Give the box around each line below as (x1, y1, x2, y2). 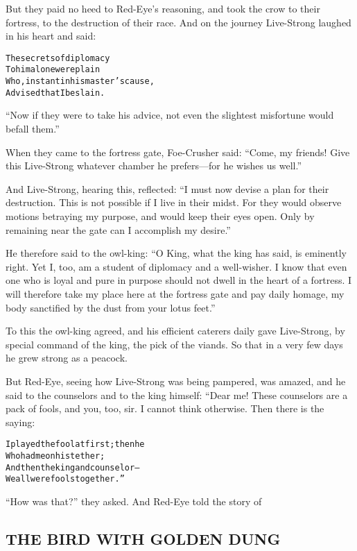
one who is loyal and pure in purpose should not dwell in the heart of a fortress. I (6, 273, 352, 287)
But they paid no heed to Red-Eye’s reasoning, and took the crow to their (6, 1, 320, 15)
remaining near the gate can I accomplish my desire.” (6, 222, 231, 237)
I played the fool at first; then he (6, 439, 145, 450)
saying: (6, 414, 35, 429)
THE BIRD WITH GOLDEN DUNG (6, 527, 281, 549)
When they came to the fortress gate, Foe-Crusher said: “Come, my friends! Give (6, 144, 350, 159)
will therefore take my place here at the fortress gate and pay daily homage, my (6, 286, 345, 300)
